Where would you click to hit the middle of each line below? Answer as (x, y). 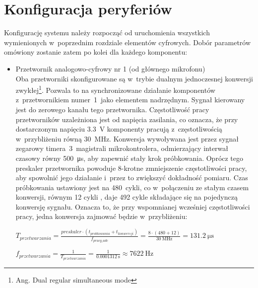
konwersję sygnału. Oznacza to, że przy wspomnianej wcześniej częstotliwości (133, 206)
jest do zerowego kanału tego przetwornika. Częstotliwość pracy (112, 109)
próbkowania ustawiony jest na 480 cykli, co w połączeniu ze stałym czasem (132, 187)
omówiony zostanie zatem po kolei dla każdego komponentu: (96, 52)
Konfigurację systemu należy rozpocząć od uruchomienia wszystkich (107, 33)
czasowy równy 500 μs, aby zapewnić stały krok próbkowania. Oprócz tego (129, 158)
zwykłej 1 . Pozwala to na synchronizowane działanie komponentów (115, 89)
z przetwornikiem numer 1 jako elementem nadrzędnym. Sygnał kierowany (130, 100)
